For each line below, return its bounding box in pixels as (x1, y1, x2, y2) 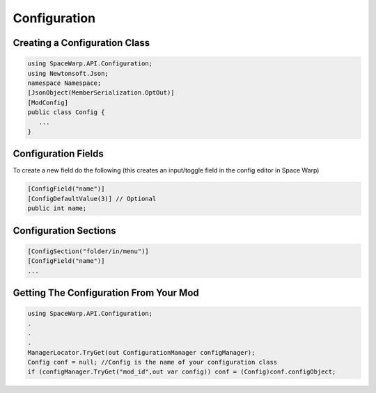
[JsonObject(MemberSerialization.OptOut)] (27, 89, 175, 97)
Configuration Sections (13, 225, 116, 236)
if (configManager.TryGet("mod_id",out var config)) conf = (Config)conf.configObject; (27, 368, 336, 376)
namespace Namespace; (27, 79, 102, 87)
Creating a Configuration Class (13, 37, 150, 49)
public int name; (27, 204, 87, 212)
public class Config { (27, 109, 105, 116)
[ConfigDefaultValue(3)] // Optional (27, 195, 157, 202)
